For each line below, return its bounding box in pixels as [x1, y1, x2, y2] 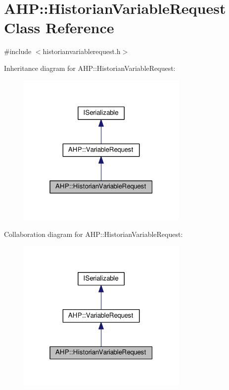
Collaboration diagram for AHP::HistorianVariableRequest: [4, 228, 183, 239]
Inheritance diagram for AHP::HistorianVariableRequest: [4, 62, 176, 73]
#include [4, 46, 32, 56]
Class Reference [4, 17, 114, 38]
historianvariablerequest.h [43, 46, 121, 56]
